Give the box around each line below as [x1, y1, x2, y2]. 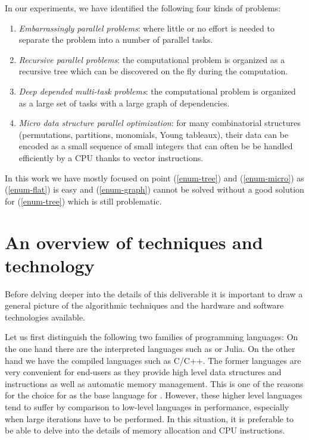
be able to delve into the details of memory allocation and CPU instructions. [5, 424, 285, 436]
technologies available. [5, 310, 86, 323]
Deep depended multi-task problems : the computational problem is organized [18, 84, 296, 97]
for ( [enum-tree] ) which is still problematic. [5, 194, 162, 207]
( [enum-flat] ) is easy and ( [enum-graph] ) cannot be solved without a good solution [5, 183, 304, 196]
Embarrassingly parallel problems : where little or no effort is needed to [18, 21, 274, 34]
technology [5, 253, 95, 277]
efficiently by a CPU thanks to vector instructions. [18, 151, 204, 164]
